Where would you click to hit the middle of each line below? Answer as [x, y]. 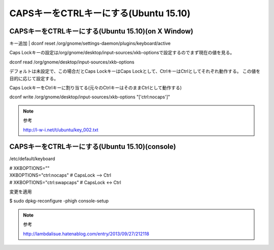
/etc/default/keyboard [32, 159]
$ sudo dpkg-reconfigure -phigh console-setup [59, 201]
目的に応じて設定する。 [34, 78]
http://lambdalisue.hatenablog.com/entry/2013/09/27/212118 [86, 234]
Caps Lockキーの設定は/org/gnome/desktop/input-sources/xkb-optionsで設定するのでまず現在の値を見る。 [122, 53]
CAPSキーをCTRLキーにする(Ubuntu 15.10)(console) [93, 147]
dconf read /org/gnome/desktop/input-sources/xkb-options [72, 62]
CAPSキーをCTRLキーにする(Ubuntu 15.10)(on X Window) [101, 31]
